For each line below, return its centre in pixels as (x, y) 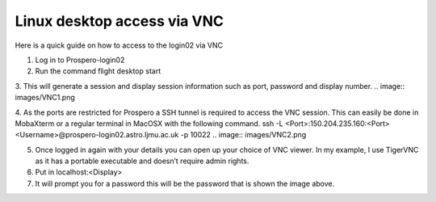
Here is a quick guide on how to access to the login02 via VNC (119, 45)
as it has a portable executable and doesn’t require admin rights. (142, 161)
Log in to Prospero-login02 (80, 60)
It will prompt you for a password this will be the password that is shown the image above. (185, 183)
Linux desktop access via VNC (119, 21)
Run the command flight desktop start (98, 71)
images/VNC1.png (45, 98)
